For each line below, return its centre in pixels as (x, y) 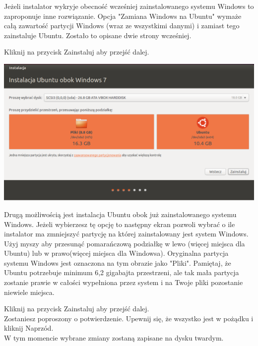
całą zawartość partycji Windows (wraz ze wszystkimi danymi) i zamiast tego (122, 26)
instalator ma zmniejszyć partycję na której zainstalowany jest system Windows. (126, 234)
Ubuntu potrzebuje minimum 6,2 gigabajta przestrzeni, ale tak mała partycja (122, 272)
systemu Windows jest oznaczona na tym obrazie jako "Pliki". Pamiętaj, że (118, 262)
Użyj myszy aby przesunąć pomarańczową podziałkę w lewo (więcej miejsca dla (125, 243)
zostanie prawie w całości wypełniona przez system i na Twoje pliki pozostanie (124, 282)
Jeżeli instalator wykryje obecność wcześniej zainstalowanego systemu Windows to (129, 6)
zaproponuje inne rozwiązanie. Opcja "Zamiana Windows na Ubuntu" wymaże (123, 16)
